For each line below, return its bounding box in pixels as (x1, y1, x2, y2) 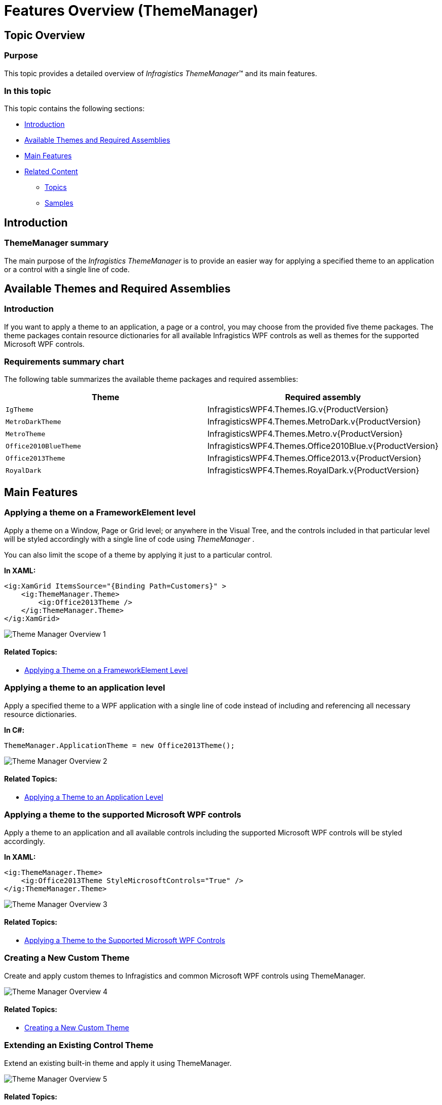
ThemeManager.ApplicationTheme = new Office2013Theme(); (4, 741, 235, 750)
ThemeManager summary (4, 238, 109, 248)
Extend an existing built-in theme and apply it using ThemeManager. (4, 1058, 232, 1067)
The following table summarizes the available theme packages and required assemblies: (4, 375, 298, 384)
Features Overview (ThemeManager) (4, 2, 259, 19)
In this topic (4, 85, 51, 96)
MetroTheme (6, 430, 46, 438)
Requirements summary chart (4, 356, 124, 367)
